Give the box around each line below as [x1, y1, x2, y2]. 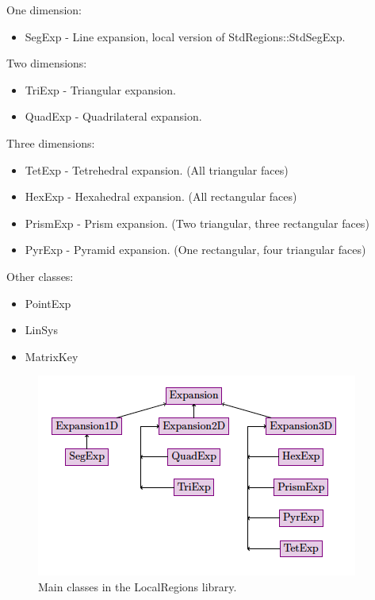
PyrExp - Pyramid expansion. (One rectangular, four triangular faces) [25, 241, 366, 258]
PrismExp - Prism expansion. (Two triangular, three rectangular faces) [25, 214, 369, 231]
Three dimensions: [6, 134, 95, 151]
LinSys [25, 321, 58, 338]
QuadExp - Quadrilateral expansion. [25, 108, 202, 125]
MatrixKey [25, 348, 78, 364]
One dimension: [6, 2, 82, 17]
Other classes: [6, 267, 74, 284]
